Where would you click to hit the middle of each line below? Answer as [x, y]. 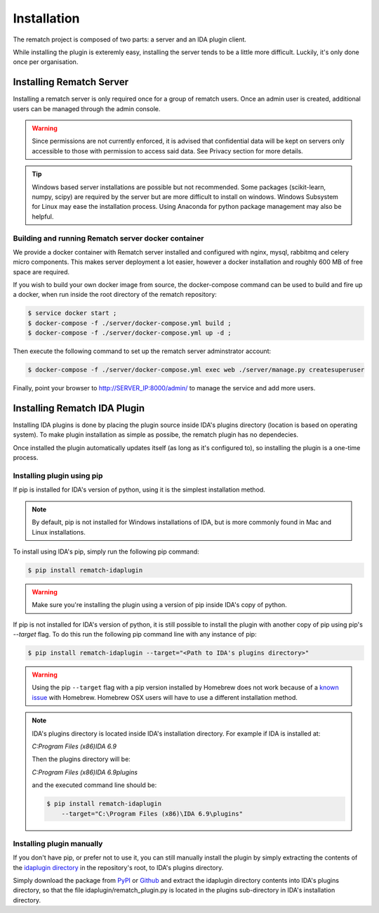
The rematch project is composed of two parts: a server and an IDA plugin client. [130, 39]
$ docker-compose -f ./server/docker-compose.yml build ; [129, 323]
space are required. [41, 272]
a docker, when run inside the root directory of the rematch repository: [115, 295]
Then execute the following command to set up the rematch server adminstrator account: [142, 351]
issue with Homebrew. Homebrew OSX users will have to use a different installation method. [165, 697]
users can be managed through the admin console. [87, 108]
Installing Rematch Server [71, 82]
